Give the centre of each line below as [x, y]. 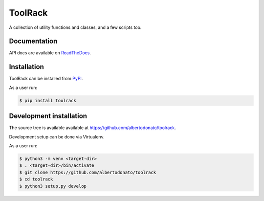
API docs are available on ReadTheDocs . [50, 53]
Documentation [33, 41]
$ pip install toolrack [48, 100]
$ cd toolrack [36, 179]
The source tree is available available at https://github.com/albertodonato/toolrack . [92, 128]
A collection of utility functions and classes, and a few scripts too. [75, 27]
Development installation [48, 116]
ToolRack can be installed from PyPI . [46, 79]
